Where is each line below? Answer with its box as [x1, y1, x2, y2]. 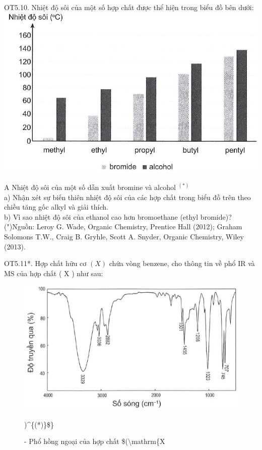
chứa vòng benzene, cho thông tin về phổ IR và [109, 258, 255, 269]
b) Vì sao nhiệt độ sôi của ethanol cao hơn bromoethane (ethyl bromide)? [4, 211, 232, 222]
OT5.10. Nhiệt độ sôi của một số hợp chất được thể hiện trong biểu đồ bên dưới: [4, 2, 254, 12]
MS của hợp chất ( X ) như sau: [4, 268, 103, 278]
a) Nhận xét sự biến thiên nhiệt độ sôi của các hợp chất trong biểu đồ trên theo [4, 191, 251, 202]
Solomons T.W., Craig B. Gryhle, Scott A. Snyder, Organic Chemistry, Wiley [4, 231, 244, 241]
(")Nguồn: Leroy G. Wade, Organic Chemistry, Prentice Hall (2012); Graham [4, 221, 242, 232]
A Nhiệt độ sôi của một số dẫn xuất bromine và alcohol [4, 181, 176, 192]
